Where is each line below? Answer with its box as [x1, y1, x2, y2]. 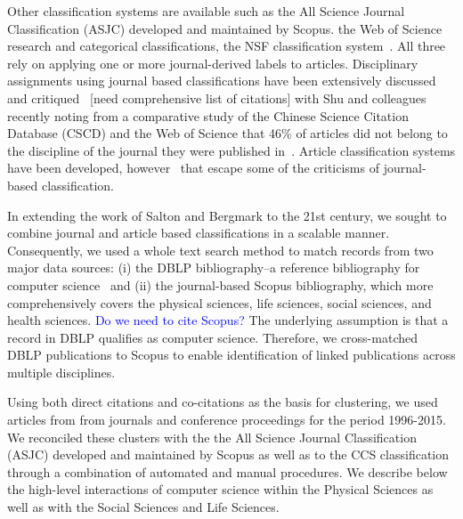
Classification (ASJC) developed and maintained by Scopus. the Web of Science [7, 19, 443, 37]
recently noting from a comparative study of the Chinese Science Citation [7, 106, 409, 125]
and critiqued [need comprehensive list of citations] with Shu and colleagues [7, 88, 426, 107]
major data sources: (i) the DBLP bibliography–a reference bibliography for [7, 258, 420, 277]
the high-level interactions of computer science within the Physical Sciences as [7, 480, 434, 499]
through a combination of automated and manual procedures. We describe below [7, 462, 448, 481]
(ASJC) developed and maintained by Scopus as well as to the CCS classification [7, 445, 450, 464]
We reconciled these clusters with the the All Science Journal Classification [7, 427, 417, 446]
